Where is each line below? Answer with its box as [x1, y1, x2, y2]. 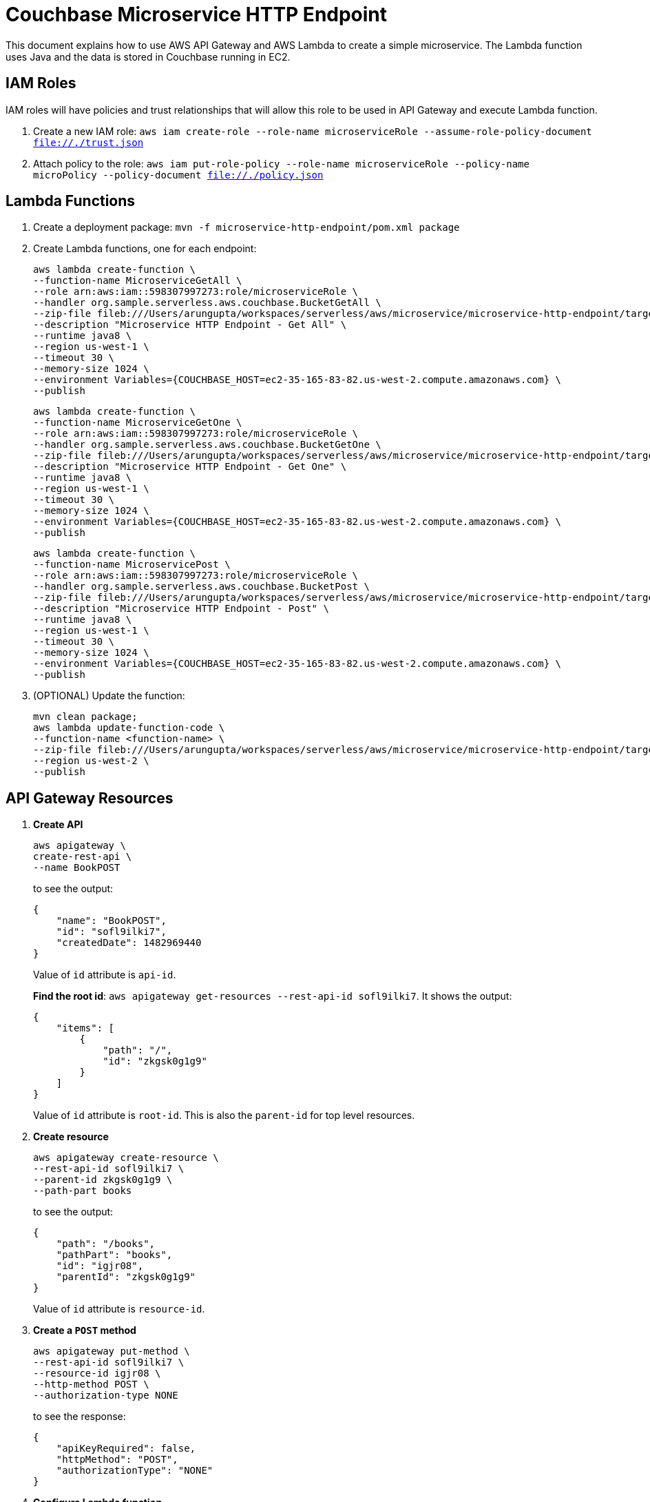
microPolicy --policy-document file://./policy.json [33, 169, 324, 181]
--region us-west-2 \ [33, 755, 149, 767]
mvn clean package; [33, 711, 138, 723]
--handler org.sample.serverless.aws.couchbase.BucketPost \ [33, 581, 370, 593]
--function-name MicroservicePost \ [33, 559, 231, 570]
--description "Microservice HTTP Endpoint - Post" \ [33, 603, 329, 615]
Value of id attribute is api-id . [33, 969, 176, 981]
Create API [33, 819, 83, 831]
